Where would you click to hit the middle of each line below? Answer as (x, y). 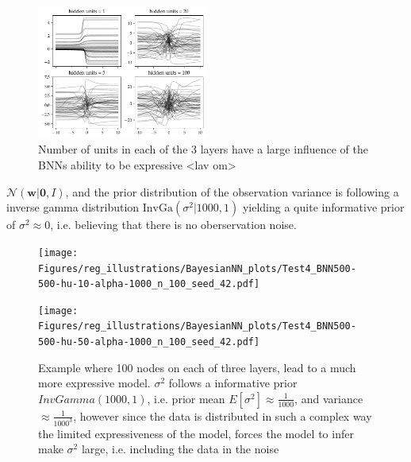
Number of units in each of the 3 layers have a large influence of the (203, 149)
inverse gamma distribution (73, 207)
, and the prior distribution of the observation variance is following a (232, 191)
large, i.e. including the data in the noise (180, 449)
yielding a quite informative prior (323, 207)
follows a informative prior (233, 383)
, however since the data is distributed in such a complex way (223, 415)
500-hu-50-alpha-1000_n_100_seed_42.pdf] (149, 342)
